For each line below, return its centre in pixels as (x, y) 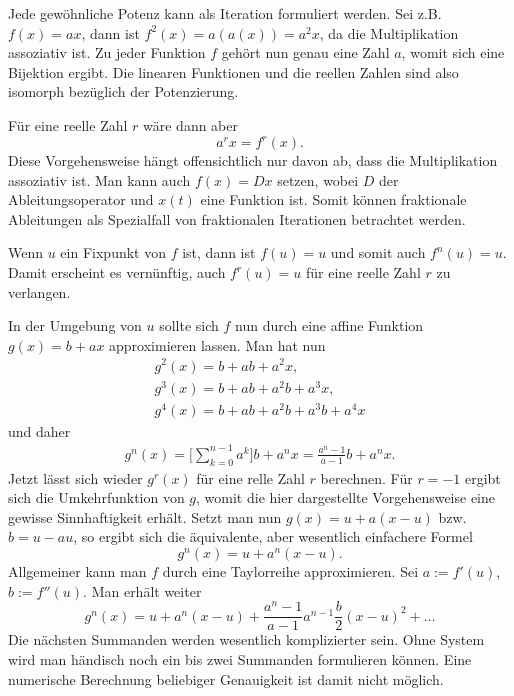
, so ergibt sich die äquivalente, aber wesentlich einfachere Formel (273, 536)
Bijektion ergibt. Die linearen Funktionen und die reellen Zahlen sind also (233, 71)
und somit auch (378, 252)
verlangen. (39, 291)
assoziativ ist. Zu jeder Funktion (107, 52)
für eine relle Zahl (250, 477)
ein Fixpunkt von (113, 252)
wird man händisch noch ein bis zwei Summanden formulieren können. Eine (240, 658)
